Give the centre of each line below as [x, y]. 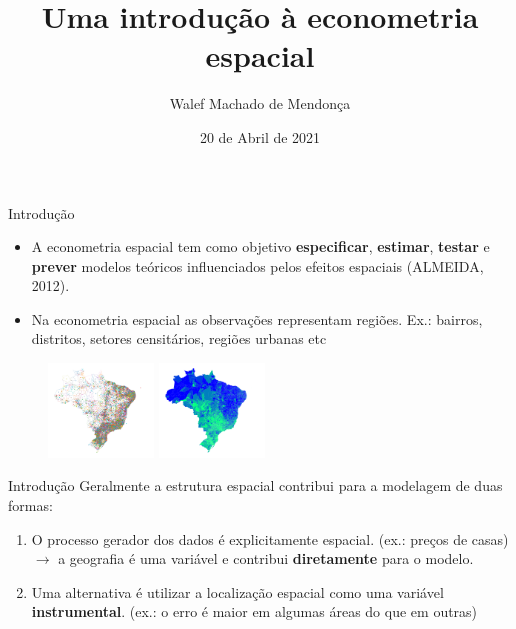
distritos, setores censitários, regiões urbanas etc [179, 338]
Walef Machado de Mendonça [260, 103]
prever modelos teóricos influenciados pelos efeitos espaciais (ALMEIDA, [257, 265]
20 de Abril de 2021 [260, 136]
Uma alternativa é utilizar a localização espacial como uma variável [237, 591]
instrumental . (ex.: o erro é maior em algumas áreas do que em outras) [254, 611]
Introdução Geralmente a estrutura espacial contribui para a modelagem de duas [255, 485]
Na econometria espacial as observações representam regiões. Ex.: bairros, [257, 318]
